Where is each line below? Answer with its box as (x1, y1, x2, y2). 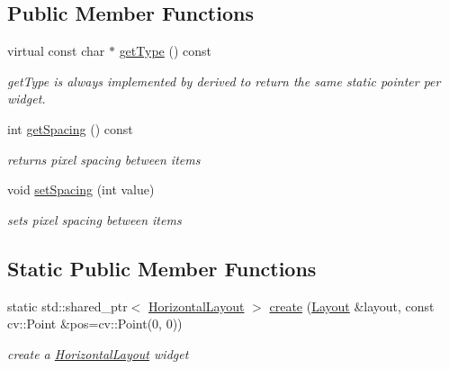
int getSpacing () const (7, 119, 133, 138)
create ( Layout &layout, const (269, 296, 435, 315)
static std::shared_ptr (7, 296, 128, 315)
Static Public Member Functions (7, 254, 317, 282)
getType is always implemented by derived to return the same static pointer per (7, 71, 441, 90)
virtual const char (7, 41, 105, 60)
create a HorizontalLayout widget (7, 344, 189, 363)
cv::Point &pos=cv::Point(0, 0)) (7, 314, 183, 333)
